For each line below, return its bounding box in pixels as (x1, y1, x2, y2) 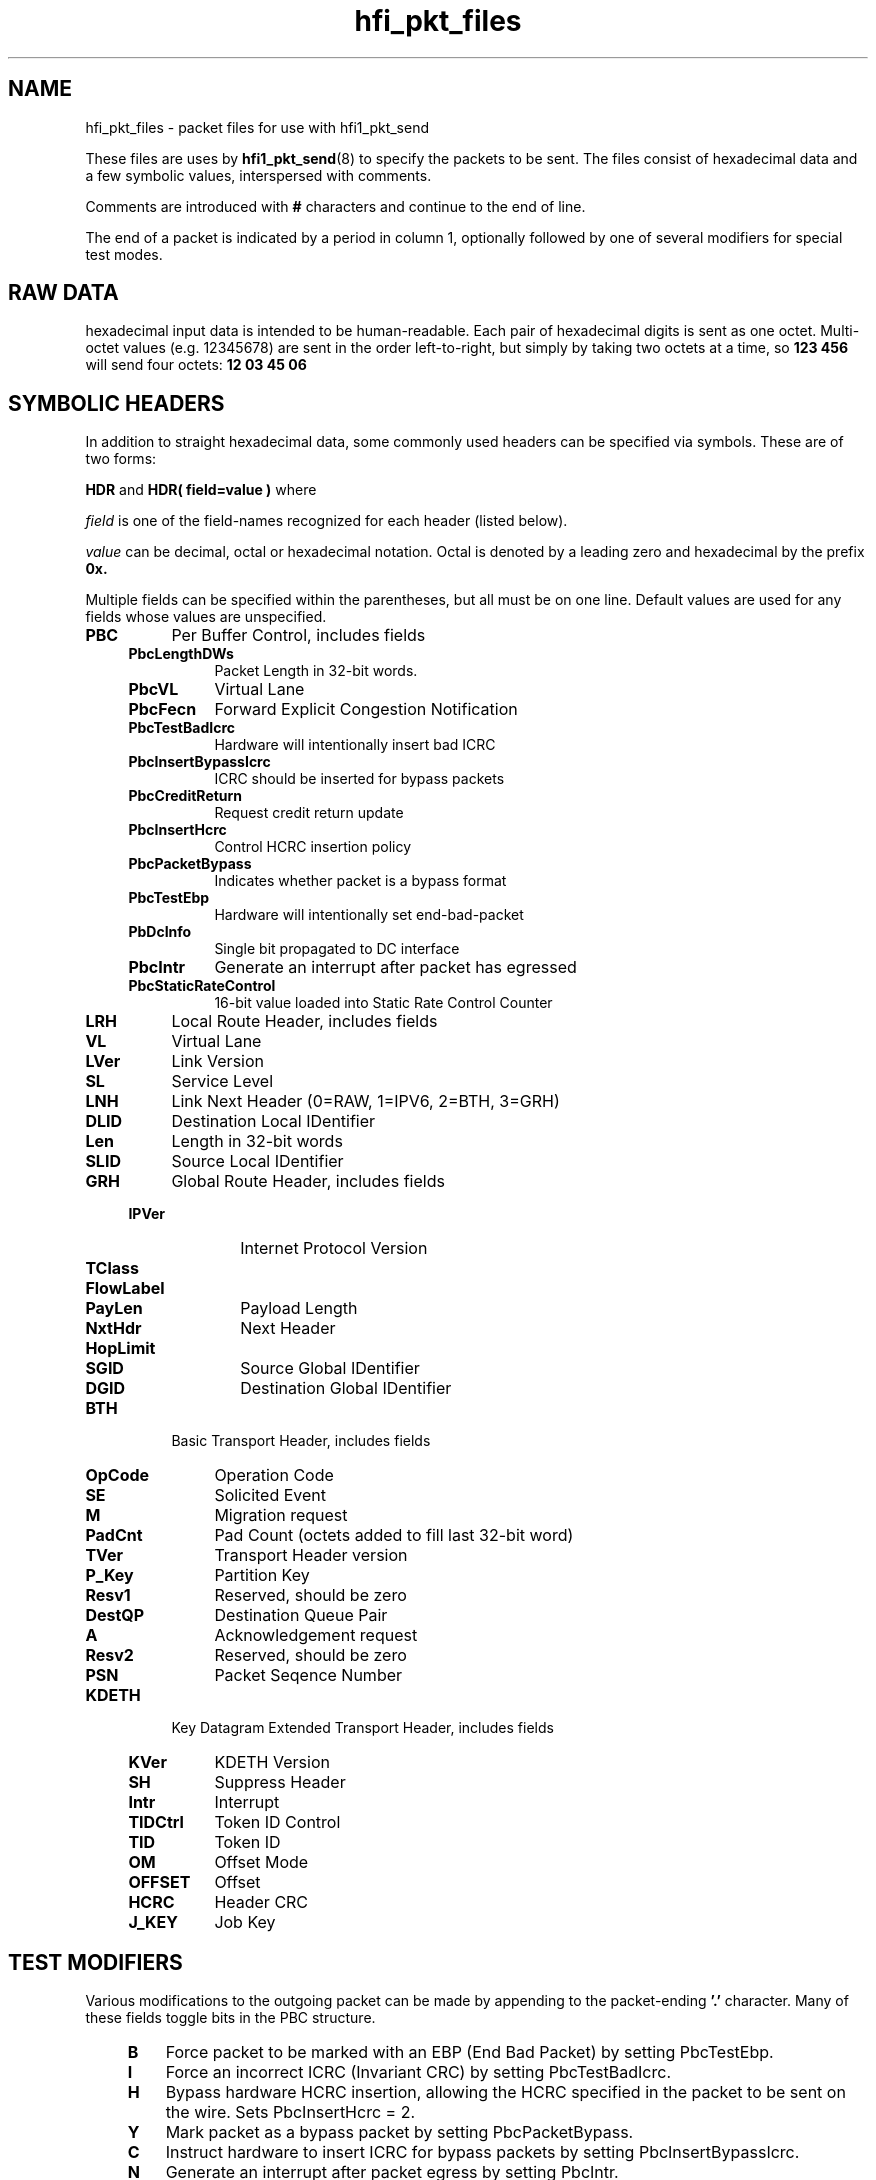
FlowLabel (85, 1278, 165, 1299)
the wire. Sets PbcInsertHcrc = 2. (165, 2102, 415, 2123)
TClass (85, 1258, 139, 1279)
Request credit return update (214, 804, 404, 822)
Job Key (214, 1912, 276, 1933)
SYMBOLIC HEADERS (8, 390, 225, 416)
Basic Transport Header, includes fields (171, 1432, 431, 1450)
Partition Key (214, 1565, 310, 1586)
